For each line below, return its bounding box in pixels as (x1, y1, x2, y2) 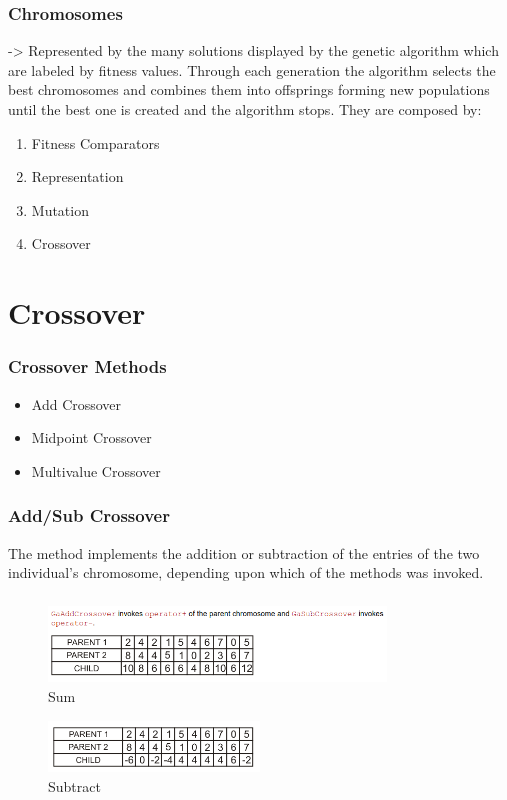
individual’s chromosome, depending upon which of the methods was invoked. (8, 562, 484, 583)
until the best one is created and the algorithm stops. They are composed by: (8, 99, 482, 119)
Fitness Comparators (31, 132, 160, 153)
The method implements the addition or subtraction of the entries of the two (8, 542, 480, 563)
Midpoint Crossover (31, 427, 152, 448)
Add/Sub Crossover (8, 503, 170, 528)
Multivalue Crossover (31, 460, 161, 481)
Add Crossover (31, 393, 122, 414)
